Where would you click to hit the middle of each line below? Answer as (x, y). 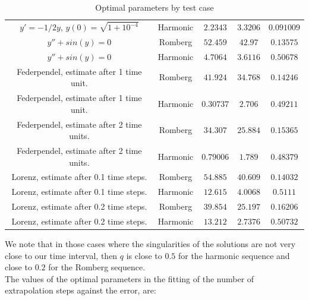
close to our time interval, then (61, 255)
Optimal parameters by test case (154, 7)
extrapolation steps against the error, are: (81, 290)
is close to (144, 255)
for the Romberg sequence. (97, 267)
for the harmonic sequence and (234, 255)
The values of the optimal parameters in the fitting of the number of (130, 278)
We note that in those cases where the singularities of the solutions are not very (150, 244)
